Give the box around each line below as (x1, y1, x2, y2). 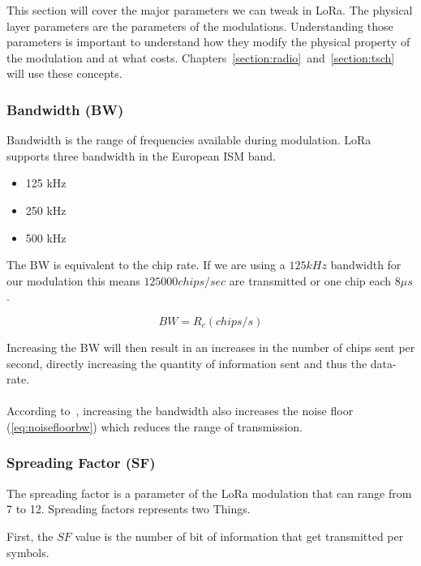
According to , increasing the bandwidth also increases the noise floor (6, 402, 354, 419)
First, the (6, 527, 54, 544)
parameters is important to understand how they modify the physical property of (6, 33, 410, 50)
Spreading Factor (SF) (6, 452, 156, 473)
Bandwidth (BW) (6, 99, 124, 119)
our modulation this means (6, 272, 140, 289)
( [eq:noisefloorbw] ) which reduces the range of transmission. (6, 418, 303, 435)
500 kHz (25, 229, 67, 246)
